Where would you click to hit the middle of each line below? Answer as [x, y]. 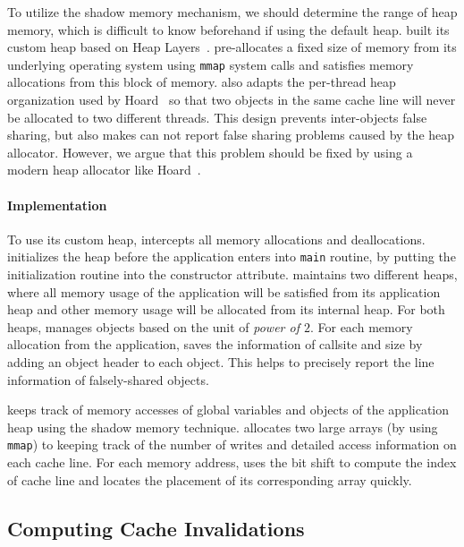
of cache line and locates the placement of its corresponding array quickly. [210, 479]
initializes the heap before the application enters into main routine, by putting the [232, 256]
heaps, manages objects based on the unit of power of [153, 326]
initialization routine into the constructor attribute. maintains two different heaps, [232, 274]
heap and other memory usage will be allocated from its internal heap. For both [226, 309]
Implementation [57, 205]
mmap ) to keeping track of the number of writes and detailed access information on [232, 444]
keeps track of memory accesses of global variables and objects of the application [228, 410]
